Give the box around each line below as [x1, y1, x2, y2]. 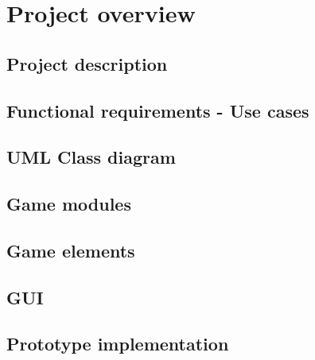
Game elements [6, 238, 135, 262]
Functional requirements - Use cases [6, 98, 309, 122]
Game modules [6, 192, 131, 216]
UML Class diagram [6, 145, 176, 169]
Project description [6, 51, 168, 75]
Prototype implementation [6, 331, 229, 356]
